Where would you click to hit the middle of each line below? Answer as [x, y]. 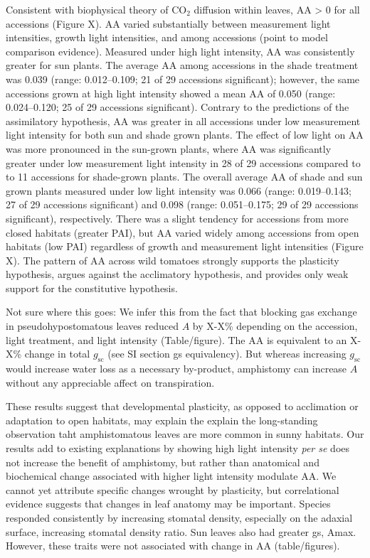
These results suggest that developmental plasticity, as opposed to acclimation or [182, 406]
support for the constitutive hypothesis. [92, 288]
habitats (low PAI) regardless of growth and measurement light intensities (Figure [185, 246]
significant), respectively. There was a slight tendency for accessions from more [177, 218]
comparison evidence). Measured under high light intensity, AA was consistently [180, 51]
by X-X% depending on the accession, [275, 326]
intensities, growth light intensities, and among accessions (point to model [167, 37]
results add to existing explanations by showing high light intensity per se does [178, 448]
